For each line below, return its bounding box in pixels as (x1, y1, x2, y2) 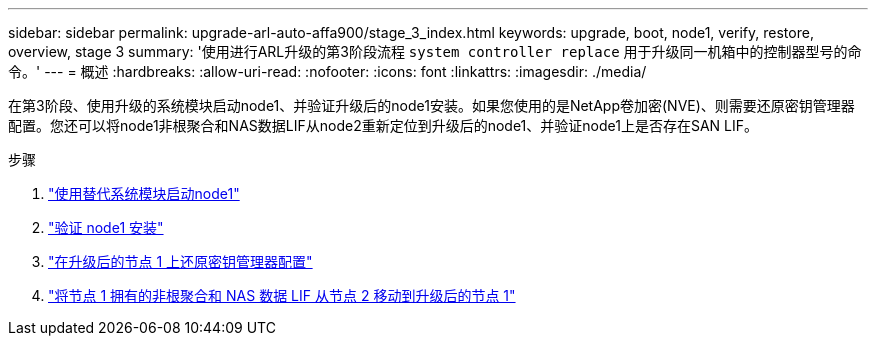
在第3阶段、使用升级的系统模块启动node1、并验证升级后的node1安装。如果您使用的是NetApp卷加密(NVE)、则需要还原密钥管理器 (8, 97, 855, 114)
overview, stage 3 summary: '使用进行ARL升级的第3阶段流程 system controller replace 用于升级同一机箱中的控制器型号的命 (8, 43, 862, 60)
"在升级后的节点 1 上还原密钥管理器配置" (48, 253, 313, 270)
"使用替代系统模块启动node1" (48, 185, 240, 202)
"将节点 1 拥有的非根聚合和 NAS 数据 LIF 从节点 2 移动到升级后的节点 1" (48, 287, 516, 304)
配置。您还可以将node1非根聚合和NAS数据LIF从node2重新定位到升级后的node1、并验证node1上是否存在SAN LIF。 (8, 117, 759, 134)
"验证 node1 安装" (48, 219, 164, 236)
